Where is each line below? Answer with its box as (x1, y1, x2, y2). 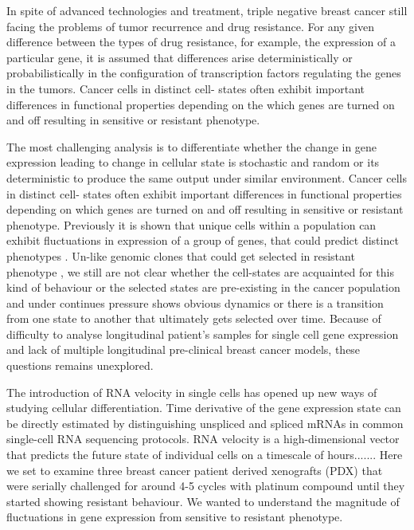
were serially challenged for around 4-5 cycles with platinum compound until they (6, 477, 405, 494)
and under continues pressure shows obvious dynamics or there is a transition (6, 294, 384, 311)
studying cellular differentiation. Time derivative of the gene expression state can (6, 399, 401, 416)
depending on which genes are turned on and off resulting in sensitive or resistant (6, 201, 404, 218)
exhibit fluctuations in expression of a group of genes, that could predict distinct (6, 232, 399, 249)
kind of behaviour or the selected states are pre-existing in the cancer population (6, 279, 400, 296)
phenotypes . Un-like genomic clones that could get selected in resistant (6, 247, 355, 264)
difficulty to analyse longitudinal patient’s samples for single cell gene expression (6, 325, 399, 342)
